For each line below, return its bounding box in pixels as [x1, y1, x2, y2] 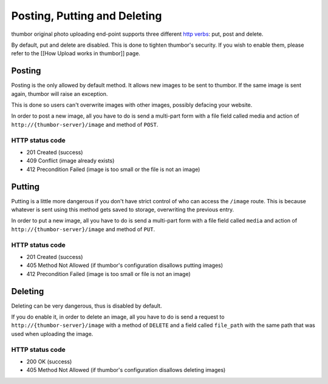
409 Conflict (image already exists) [26, 157, 115, 164]
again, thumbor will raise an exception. [11, 90, 108, 97]
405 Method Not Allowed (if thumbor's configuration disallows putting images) [26, 261, 224, 269]
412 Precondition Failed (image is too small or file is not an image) [26, 270, 191, 277]
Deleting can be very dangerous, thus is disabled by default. [11, 302, 162, 309]
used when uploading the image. [11, 330, 94, 337]
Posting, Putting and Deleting [11, 9, 162, 22]
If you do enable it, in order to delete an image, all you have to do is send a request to [11, 313, 225, 321]
